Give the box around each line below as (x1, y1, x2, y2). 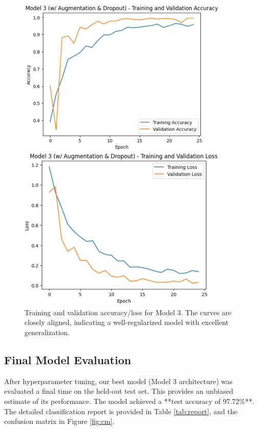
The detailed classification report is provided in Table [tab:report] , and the (4, 406, 238, 416)
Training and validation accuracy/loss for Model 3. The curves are (24, 307, 231, 317)
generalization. (24, 327, 70, 338)
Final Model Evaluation (4, 352, 132, 368)
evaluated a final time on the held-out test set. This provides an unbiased (4, 386, 234, 396)
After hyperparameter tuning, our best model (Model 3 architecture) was (4, 375, 233, 386)
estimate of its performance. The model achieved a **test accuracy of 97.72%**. (4, 396, 254, 407)
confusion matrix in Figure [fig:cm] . (4, 416, 115, 426)
